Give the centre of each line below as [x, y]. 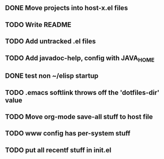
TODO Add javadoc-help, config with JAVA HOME [80, 58]
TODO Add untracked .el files [50, 41]
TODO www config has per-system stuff [68, 133]
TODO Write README [38, 25]
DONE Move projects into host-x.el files [67, 8]
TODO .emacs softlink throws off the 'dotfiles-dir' [82, 92]
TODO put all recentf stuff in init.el [58, 150]
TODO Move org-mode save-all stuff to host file [79, 117]
